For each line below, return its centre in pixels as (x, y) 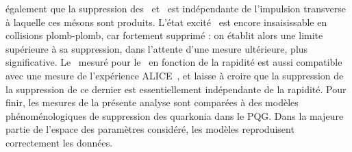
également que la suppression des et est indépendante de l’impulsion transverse (176, 8)
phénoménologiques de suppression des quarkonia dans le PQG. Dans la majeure (175, 115)
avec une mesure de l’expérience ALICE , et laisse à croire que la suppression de (175, 75)
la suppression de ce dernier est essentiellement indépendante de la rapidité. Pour (176, 89)
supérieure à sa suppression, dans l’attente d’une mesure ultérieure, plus (157, 48)
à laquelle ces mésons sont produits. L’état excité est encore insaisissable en (166, 22)
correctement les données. (59, 142)
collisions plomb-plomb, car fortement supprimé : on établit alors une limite (164, 35)
